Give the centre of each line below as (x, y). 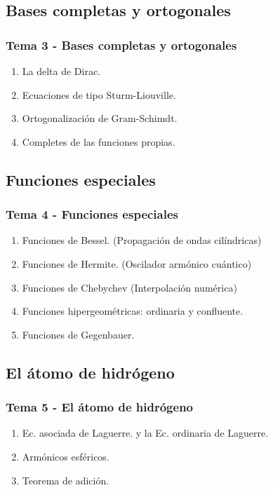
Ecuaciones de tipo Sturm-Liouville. (99, 94)
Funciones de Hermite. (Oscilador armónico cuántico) (137, 263)
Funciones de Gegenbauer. (78, 334)
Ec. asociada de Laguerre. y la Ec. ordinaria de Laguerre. (145, 433)
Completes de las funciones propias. (99, 141)
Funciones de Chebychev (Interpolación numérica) (129, 287)
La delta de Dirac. (61, 71)
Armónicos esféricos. (66, 456)
